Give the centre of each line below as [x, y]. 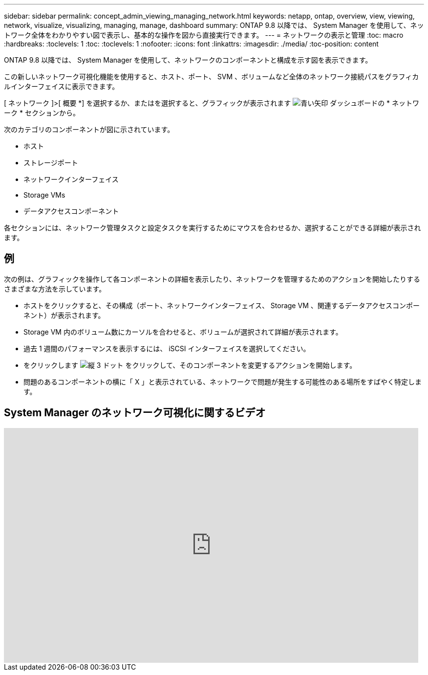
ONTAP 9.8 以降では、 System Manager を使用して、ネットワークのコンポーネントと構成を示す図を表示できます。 [188, 60]
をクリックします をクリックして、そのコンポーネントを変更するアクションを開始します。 [190, 365]
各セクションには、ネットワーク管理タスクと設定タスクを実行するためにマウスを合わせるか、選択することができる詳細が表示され [213, 228]
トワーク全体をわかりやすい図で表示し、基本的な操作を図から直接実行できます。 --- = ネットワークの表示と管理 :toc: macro [204, 35]
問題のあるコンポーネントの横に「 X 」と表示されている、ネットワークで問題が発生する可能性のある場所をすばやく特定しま [223, 382]
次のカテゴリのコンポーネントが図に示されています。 [89, 129]
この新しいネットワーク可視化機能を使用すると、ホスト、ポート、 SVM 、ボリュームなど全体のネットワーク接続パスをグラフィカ [212, 77]
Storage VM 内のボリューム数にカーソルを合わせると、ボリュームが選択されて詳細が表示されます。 [183, 332]
